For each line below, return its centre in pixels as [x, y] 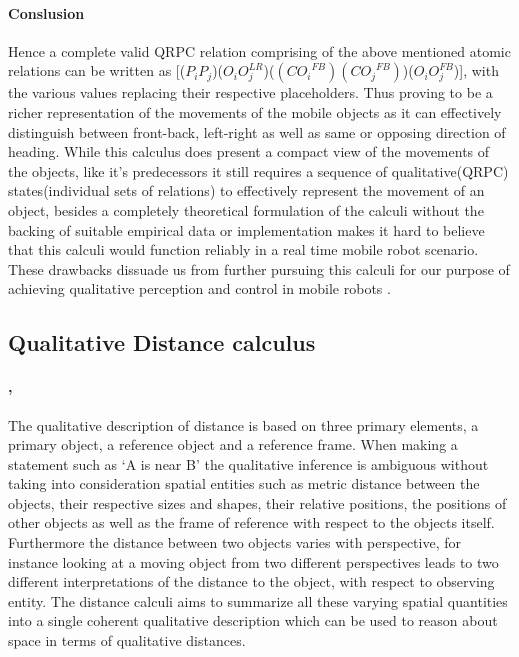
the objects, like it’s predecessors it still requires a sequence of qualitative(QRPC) [258, 170]
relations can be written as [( [97, 70]
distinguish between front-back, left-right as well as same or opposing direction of [257, 131]
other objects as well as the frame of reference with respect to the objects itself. [251, 522]
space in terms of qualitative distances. [127, 640]
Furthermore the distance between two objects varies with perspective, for [234, 542]
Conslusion [46, 12]
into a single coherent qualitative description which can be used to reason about [253, 620]
